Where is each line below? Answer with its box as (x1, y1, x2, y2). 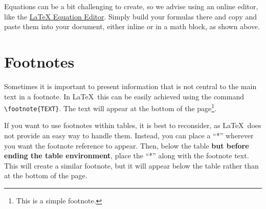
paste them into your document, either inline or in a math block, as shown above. (4, 21, 260, 32)
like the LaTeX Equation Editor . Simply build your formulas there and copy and (4, 11, 257, 22)
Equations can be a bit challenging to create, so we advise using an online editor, (4, 1, 258, 11)
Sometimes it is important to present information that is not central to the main (4, 80, 257, 91)
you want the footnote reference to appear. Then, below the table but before (4, 140, 249, 151)
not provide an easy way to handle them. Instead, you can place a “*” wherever (4, 130, 254, 140)
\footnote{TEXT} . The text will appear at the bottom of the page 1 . (4, 101, 217, 113)
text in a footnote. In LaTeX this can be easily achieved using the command (4, 91, 245, 101)
